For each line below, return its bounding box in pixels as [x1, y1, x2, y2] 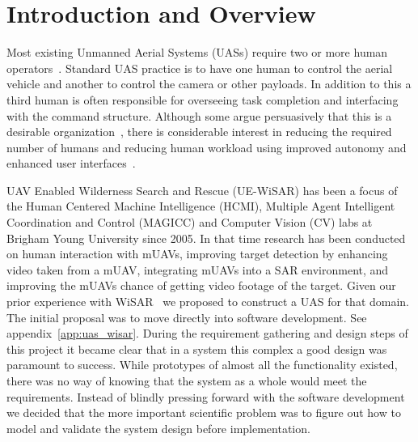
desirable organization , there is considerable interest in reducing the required [6, 123, 392, 140]
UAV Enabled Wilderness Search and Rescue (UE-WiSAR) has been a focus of [6, 181, 398, 198]
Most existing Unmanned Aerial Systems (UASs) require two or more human [6, 44, 388, 61]
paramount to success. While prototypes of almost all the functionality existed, [6, 356, 398, 373]
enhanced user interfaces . [6, 155, 136, 172]
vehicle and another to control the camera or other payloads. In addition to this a [6, 75, 412, 92]
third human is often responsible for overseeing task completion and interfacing [6, 91, 399, 108]
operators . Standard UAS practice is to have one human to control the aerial [6, 59, 393, 76]
